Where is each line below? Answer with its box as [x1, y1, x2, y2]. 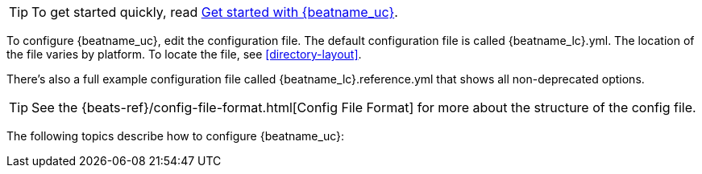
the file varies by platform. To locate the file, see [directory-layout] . [6, 47, 362, 61]
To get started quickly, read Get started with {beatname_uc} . [31, 4, 398, 20]
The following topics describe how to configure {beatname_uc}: [6, 129, 345, 143]
